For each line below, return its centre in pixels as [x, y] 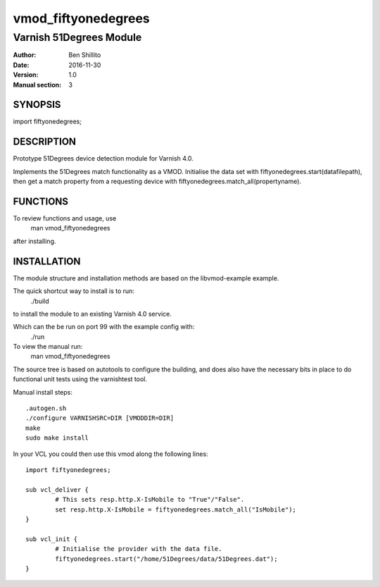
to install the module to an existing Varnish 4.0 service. [92, 314]
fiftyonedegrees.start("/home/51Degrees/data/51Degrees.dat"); [166, 559]
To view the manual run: [48, 347]
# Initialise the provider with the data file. [139, 549]
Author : [25, 55]
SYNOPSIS [37, 105]
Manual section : [37, 85]
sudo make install [57, 438]
